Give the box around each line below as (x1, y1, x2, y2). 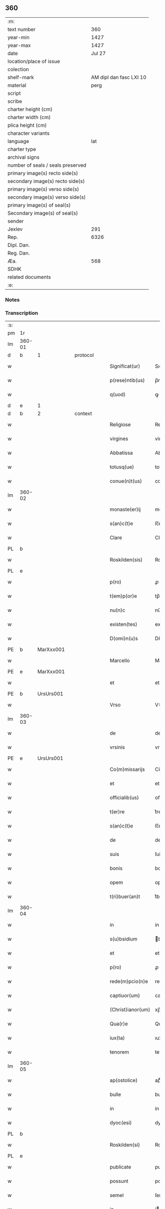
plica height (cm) (7, 121, 47, 128)
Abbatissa (110, 449, 133, 456)
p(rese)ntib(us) (110, 377, 145, 384)
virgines (110, 435, 129, 442)
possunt (110, 1178, 129, 1184)
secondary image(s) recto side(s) (7, 177, 85, 184)
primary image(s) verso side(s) (7, 185, 80, 192)
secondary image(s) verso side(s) (7, 194, 86, 201)
